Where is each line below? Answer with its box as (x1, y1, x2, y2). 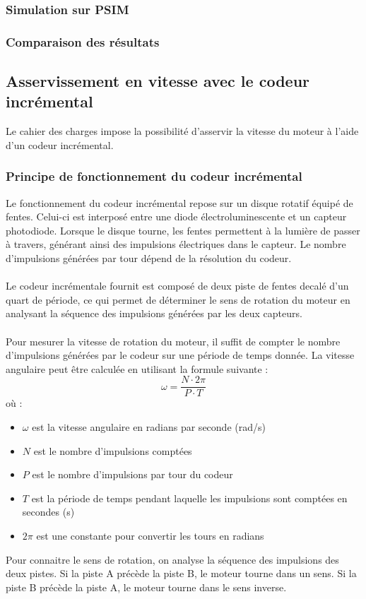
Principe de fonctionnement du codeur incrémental (6, 167, 302, 185)
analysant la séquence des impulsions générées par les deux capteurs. (6, 306, 302, 321)
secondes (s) (22, 504, 75, 519)
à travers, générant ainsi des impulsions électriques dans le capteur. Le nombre (6, 237, 346, 251)
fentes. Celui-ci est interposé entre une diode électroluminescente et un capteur (6, 209, 347, 224)
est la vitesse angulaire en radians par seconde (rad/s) (32, 420, 266, 434)
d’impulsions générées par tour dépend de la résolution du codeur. (6, 251, 292, 266)
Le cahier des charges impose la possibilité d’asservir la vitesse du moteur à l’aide (6, 124, 359, 138)
